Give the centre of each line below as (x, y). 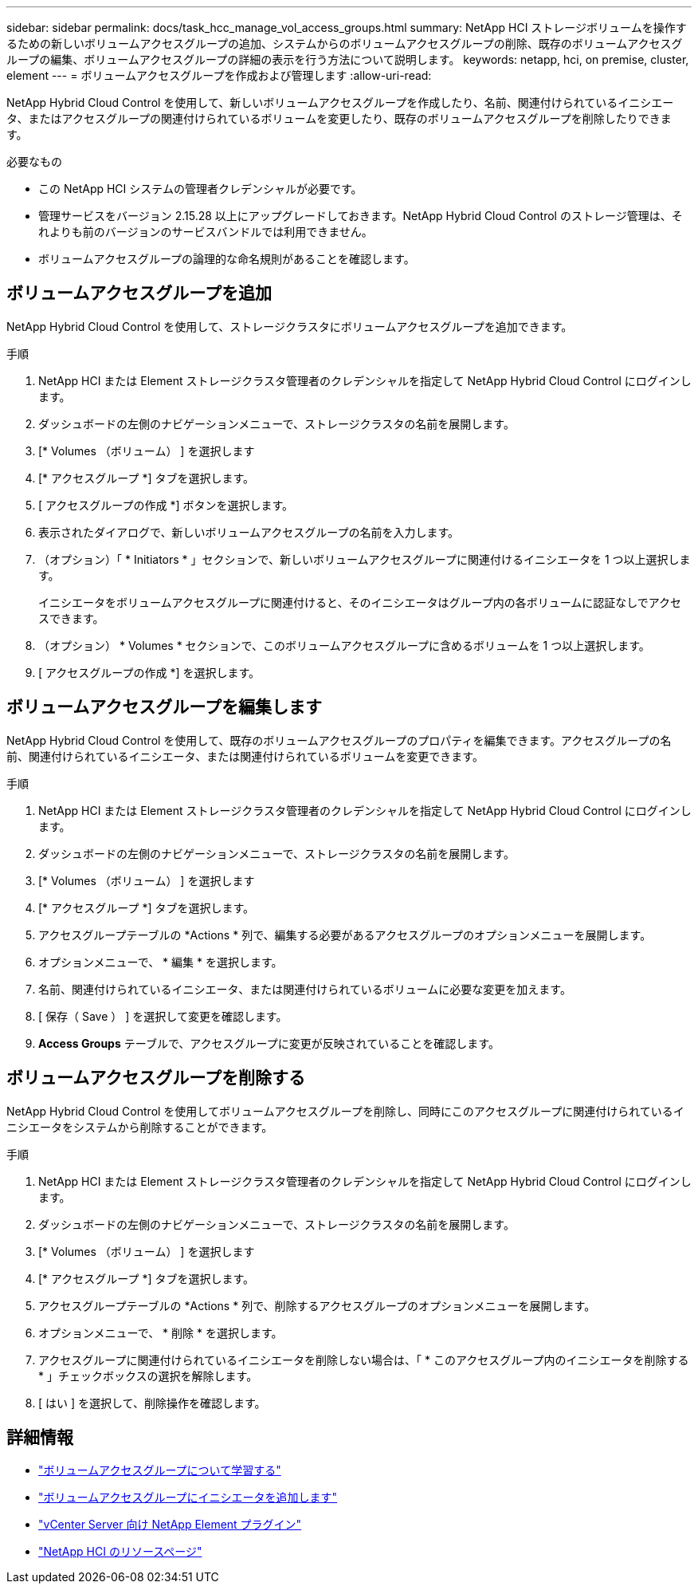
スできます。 (71, 618)
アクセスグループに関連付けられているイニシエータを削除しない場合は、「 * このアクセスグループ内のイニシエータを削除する (364, 1360)
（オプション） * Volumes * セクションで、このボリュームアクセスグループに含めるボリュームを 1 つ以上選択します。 (344, 645)
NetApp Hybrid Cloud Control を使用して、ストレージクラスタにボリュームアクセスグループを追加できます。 (290, 326)
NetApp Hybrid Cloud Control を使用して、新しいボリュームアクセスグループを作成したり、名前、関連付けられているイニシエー (340, 102)
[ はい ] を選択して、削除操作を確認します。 (152, 1403)
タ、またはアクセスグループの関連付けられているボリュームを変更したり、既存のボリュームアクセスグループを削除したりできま (339, 118)
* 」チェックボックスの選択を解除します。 (148, 1376)
